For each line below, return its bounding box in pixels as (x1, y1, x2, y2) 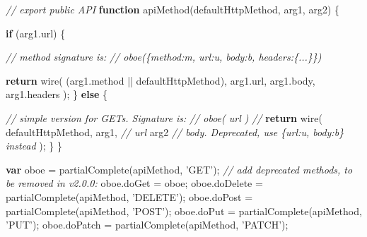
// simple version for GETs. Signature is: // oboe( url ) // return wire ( (6, 110, 322, 125)
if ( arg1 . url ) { (6, 25, 66, 40)
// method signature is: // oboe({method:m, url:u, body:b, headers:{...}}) (6, 49, 322, 64)
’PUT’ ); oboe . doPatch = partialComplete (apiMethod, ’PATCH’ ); (6, 217, 289, 232)
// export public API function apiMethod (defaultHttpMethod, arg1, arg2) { (6, 2, 340, 16)
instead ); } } (6, 138, 62, 153)
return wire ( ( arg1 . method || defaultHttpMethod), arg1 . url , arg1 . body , (6, 73, 315, 87)
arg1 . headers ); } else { (6, 87, 108, 102)
